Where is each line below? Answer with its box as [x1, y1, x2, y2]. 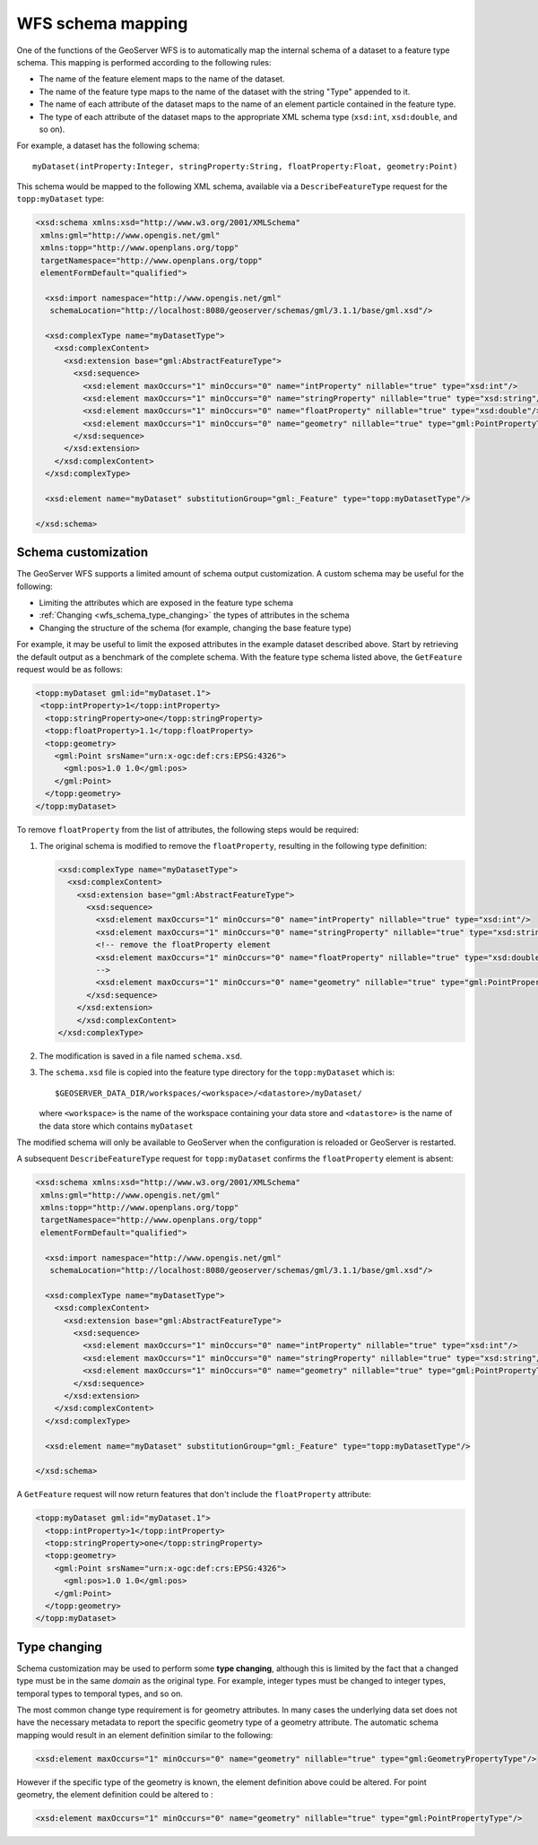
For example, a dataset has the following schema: [16, 140, 200, 152]
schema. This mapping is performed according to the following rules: [16, 56, 272, 67]
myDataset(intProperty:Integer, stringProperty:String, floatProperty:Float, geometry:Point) [32, 161, 458, 171]
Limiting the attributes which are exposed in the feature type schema [39, 597, 293, 609]
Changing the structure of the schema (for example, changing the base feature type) [39, 622, 351, 633]
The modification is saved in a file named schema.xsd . [39, 1050, 243, 1061]
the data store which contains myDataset [39, 1121, 194, 1131]
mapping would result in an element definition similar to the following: [16, 1729, 273, 1740]
